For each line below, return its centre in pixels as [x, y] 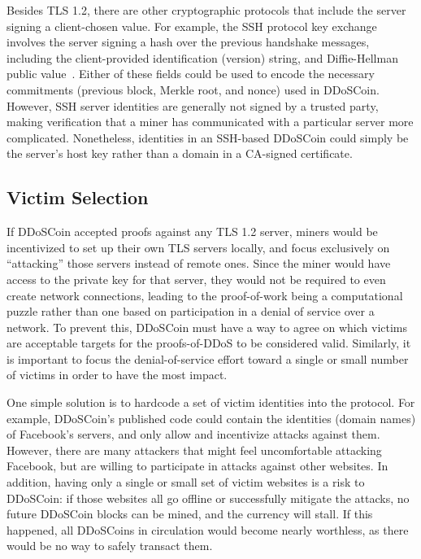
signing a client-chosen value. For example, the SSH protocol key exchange [192, 26]
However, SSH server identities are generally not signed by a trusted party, [193, 105]
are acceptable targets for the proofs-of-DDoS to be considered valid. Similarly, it [209, 343]
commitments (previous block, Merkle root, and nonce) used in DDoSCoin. [193, 89]
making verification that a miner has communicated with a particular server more [210, 122]
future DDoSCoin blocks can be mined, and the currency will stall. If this [190, 514]
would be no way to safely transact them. [110, 546]
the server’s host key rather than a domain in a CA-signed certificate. [180, 153]
